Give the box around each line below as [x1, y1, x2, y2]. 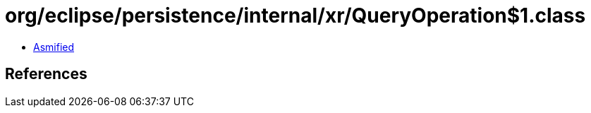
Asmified [33, 40, 75, 53]
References [5, 65, 87, 83]
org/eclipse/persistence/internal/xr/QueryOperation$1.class [5, 4, 586, 28]
